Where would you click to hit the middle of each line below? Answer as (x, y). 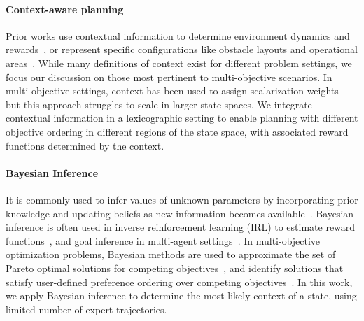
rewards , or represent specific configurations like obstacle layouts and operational (182, 49)
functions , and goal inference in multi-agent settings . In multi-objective (163, 240)
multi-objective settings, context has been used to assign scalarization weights (172, 91)
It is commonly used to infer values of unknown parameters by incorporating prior (182, 199)
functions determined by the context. (85, 145)
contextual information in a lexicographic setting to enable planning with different (182, 118)
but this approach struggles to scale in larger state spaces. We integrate (159, 104)
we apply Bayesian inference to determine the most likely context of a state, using (181, 295)
